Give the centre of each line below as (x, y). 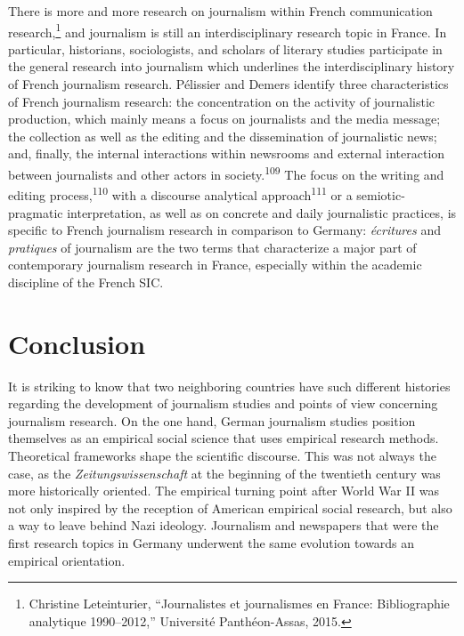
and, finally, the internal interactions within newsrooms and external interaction (227, 153)
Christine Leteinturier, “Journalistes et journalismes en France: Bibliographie (239, 604)
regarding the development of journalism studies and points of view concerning (223, 403)
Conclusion (77, 343)
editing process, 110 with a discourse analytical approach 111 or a (180, 193)
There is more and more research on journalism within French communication (220, 11)
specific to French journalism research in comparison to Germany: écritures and (224, 230)
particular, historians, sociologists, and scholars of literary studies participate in (225, 48)
